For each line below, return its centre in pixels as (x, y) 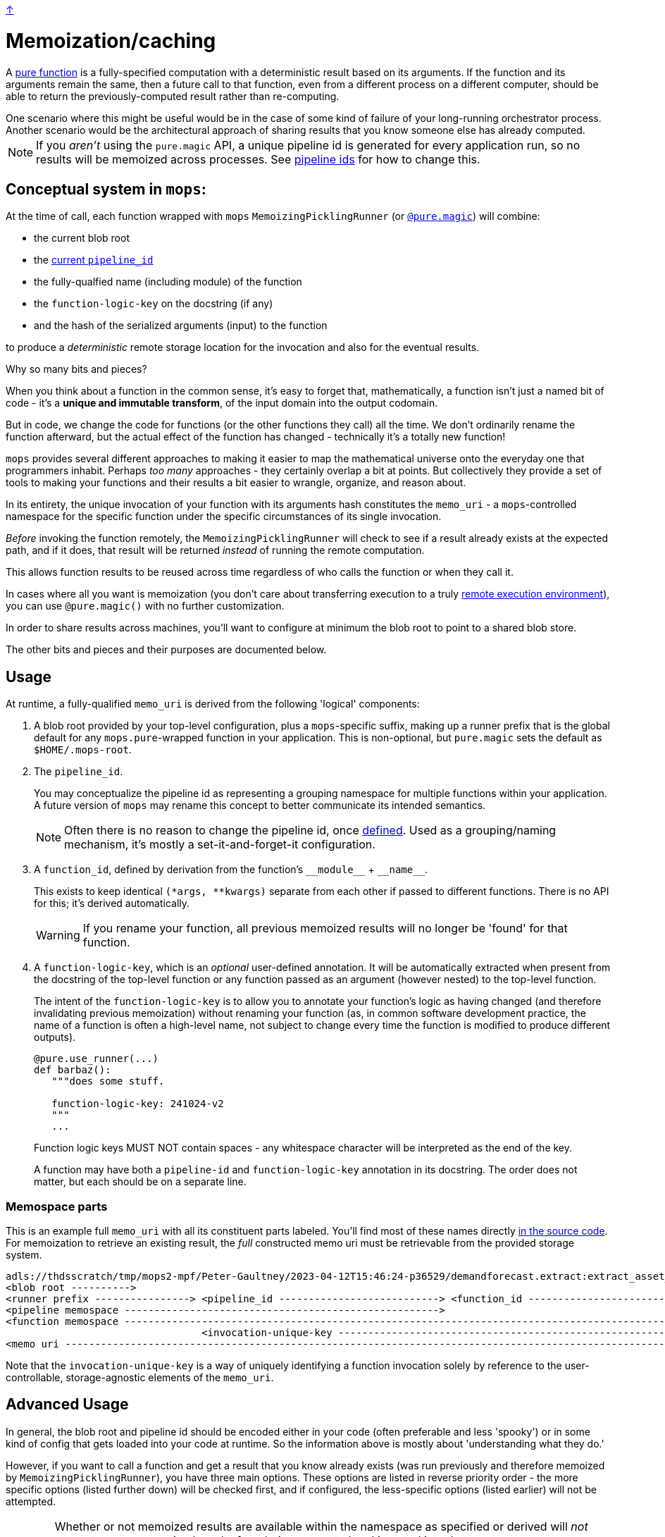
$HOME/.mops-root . (83, 750)
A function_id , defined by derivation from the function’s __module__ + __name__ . (231, 870)
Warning (58, 936)
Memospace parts (57, 1206)
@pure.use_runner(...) (97, 1059)
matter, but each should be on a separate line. (140, 1182)
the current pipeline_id (94, 260)
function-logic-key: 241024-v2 (138, 1104)
